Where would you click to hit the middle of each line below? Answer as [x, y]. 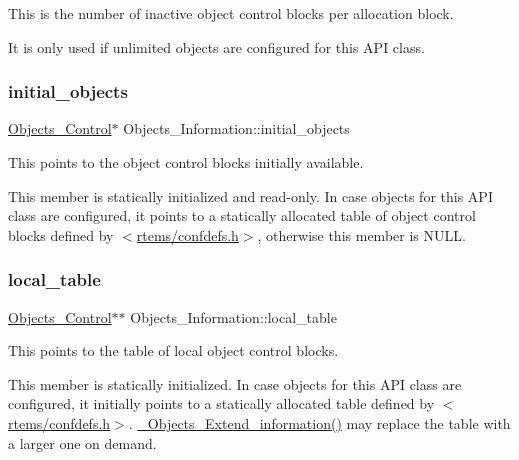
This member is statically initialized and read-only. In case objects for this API [250, 195]
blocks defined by [61, 234]
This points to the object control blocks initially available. [186, 162]
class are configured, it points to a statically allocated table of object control [242, 215]
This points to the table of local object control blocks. [173, 350]
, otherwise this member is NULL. [361, 234]
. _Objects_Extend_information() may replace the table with [319, 422]
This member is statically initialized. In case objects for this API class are [235, 383]
